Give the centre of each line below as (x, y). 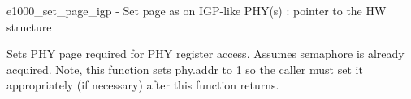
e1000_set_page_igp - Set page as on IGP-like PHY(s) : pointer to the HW (197, 10)
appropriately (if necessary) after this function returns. (143, 85)
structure (29, 26)
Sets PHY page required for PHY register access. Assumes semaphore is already (205, 54)
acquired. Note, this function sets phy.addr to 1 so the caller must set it (185, 69)
